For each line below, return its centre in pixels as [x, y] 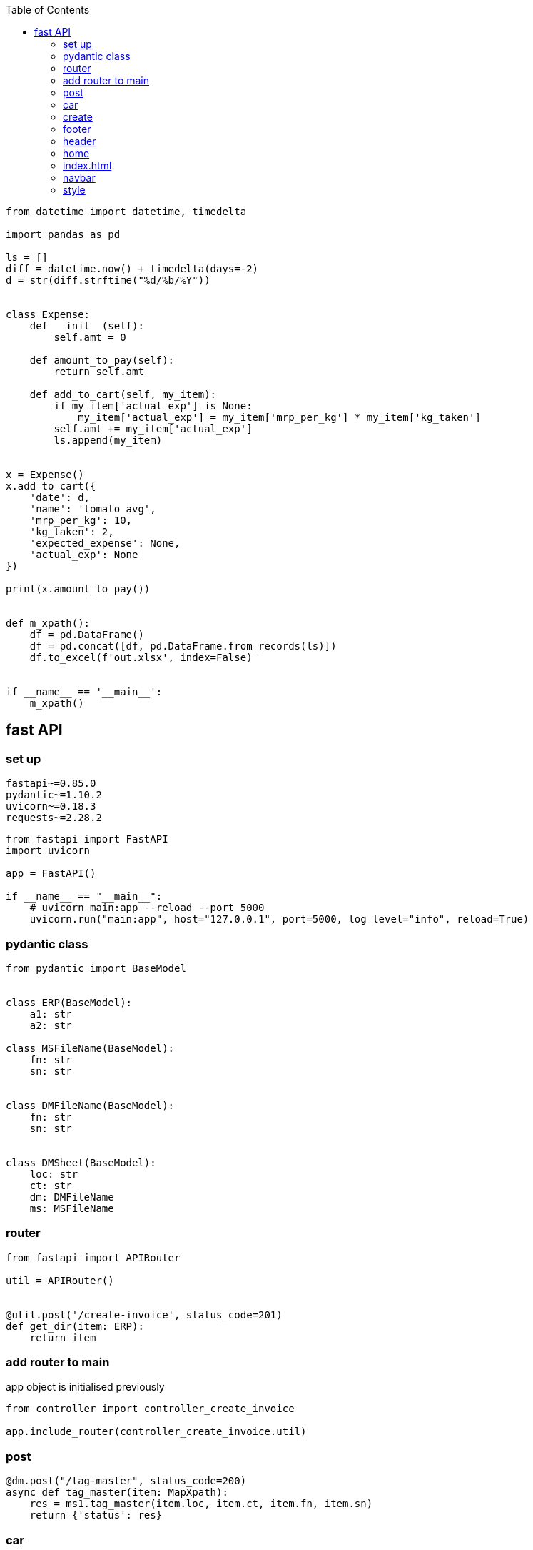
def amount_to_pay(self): [102, 360]
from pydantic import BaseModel [96, 968]
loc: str [54, 1174]
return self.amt [99, 372]
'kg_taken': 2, [72, 532]
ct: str [51, 1185]
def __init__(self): [87, 326]
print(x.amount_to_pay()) [78, 589]
